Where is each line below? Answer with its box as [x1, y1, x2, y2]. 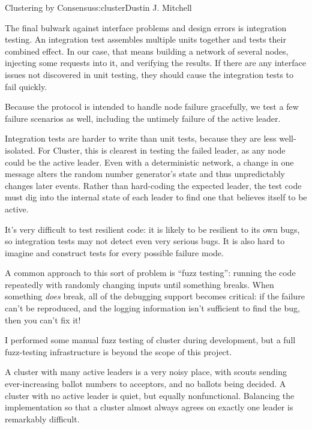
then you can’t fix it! [5, 313, 81, 326]
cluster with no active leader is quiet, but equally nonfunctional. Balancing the [5, 389, 295, 401]
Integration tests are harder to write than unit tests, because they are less [5, 132, 277, 145]
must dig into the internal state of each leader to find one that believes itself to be [5, 191, 307, 203]
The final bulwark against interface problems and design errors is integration [5, 21, 287, 34]
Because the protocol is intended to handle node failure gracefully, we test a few [5, 100, 299, 113]
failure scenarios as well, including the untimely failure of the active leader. [5, 112, 281, 124]
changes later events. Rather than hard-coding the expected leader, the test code [5, 179, 302, 191]
